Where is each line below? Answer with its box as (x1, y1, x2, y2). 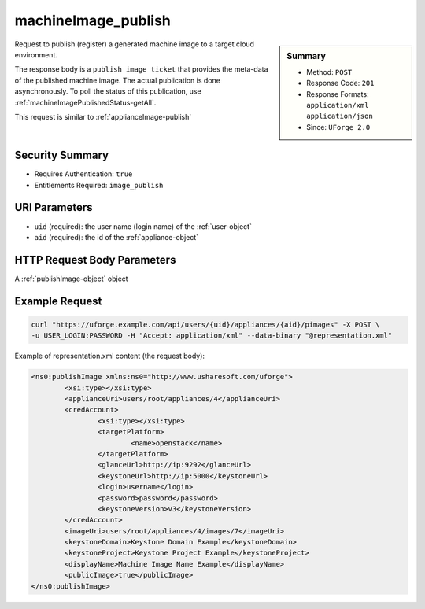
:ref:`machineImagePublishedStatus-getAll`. (14, 98, 157, 107)
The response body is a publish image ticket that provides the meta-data (14, 65, 268, 74)
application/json (306, 112, 373, 121)
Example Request (14, 294, 102, 308)
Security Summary (14, 149, 109, 162)
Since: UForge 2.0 (306, 122, 371, 131)
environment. (14, 50, 58, 59)
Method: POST (306, 67, 353, 76)
